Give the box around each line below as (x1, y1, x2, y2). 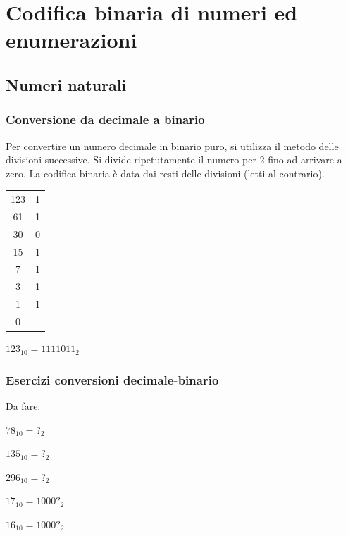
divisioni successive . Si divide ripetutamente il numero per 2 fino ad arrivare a (6, 152, 342, 167)
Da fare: (6, 398, 41, 413)
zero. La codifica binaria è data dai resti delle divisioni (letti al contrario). (6, 166, 325, 180)
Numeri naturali (6, 73, 127, 95)
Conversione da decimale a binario (6, 111, 205, 128)
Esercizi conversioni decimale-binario (6, 370, 219, 388)
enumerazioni (6, 25, 137, 54)
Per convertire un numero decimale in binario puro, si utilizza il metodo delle (6, 138, 339, 153)
